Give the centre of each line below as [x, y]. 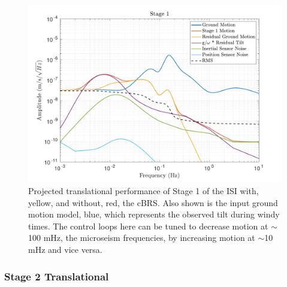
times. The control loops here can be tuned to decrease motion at [148, 226]
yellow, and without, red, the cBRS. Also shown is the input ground [153, 202]
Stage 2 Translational [57, 276]
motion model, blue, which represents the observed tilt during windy [154, 214]
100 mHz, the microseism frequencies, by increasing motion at [142, 238]
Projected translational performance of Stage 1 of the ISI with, [143, 191]
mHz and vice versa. [65, 250]
